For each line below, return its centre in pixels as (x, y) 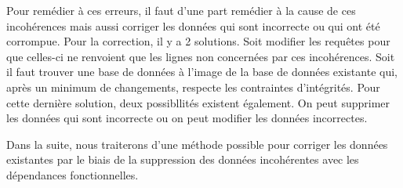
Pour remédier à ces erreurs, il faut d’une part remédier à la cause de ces (181, 10)
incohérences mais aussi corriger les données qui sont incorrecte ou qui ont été (193, 25)
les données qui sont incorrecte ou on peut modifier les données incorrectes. (187, 118)
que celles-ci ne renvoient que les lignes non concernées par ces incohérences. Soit (201, 56)
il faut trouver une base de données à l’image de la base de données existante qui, (202, 72)
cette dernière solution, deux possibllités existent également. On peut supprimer (198, 102)
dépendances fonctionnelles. (73, 174)
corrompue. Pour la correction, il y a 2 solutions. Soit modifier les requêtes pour (198, 41)
